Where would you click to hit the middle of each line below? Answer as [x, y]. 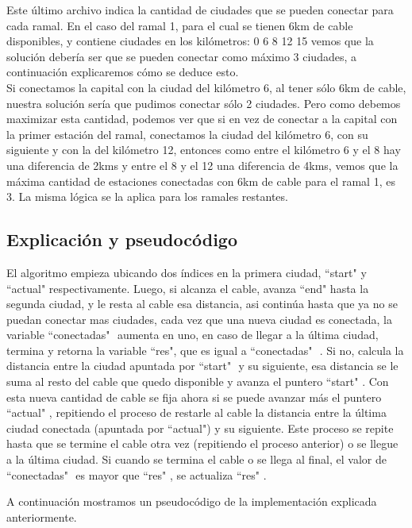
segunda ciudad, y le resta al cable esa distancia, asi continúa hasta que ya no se [202, 304]
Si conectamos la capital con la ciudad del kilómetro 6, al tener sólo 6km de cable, [206, 87]
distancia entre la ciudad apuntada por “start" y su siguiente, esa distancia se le [202, 366]
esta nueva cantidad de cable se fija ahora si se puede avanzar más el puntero [194, 397]
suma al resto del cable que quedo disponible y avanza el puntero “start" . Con [198, 382]
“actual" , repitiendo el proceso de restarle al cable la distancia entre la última [196, 412]
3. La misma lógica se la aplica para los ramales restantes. [147, 197]
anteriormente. [42, 516]
